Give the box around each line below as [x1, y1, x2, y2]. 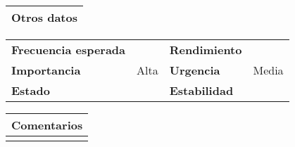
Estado [11, 82, 50, 98]
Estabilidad [169, 82, 234, 98]
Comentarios [11, 117, 83, 133]
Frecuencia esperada [11, 41, 126, 58]
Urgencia [169, 62, 220, 78]
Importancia [11, 62, 81, 78]
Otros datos [11, 9, 77, 25]
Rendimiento [169, 41, 242, 58]
